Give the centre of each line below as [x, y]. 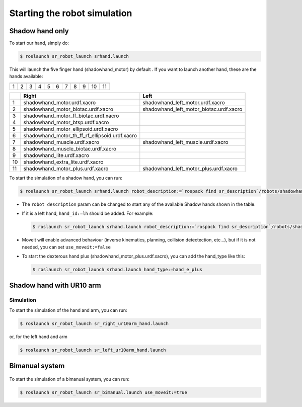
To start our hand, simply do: [39, 43]
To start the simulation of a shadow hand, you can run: [66, 178]
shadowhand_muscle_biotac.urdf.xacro [70, 148]
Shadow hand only [39, 31]
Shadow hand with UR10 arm [55, 286]
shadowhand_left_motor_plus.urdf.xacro [190, 169]
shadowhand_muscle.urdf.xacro [61, 142]
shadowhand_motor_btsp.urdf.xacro [66, 122]
